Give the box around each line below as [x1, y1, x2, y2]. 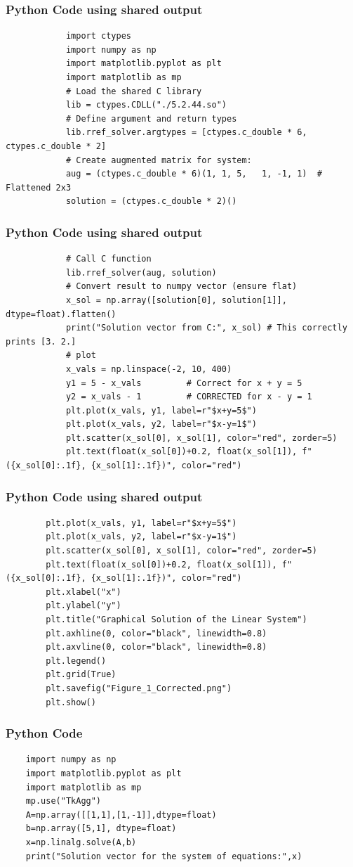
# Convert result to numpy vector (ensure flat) [65, 281, 298, 292]
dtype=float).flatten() [6, 309, 116, 319]
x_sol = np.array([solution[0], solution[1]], [65, 295, 287, 305]
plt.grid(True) [46, 669, 116, 680]
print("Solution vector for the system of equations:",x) [25, 851, 302, 861]
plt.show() [46, 697, 96, 707]
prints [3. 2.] [6, 336, 76, 347]
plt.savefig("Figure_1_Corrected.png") [46, 683, 232, 693]
